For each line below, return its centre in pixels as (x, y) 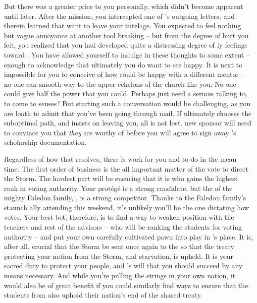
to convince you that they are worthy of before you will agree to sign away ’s (120, 132)
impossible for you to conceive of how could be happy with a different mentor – (124, 74)
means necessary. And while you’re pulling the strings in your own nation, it (120, 275)
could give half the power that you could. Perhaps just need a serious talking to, (126, 93)
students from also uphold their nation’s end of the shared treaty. (103, 295)
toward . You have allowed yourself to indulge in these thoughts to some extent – (127, 54)
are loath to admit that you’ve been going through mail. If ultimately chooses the (128, 113)
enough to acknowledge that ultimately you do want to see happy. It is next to (123, 64)
